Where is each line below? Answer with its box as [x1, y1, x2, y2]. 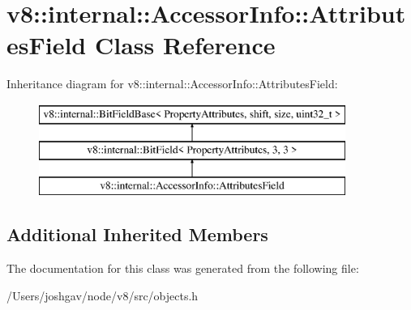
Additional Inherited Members [6, 222, 268, 247]
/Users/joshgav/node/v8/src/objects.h [6, 287, 199, 304]
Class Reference [94, 28, 276, 62]
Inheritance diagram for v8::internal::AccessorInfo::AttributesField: [6, 75, 338, 92]
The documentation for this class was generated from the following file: [6, 260, 359, 277]
